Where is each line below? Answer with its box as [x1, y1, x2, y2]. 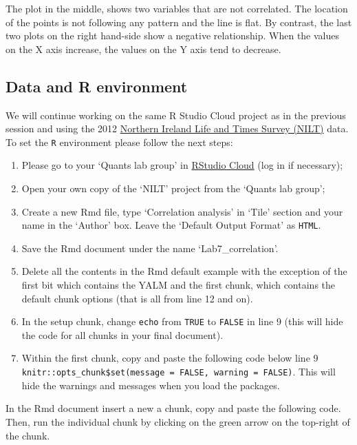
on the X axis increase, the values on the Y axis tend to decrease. [6, 41, 281, 56]
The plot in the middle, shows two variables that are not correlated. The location [6, 1, 348, 15]
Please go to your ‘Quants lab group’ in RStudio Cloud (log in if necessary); [21, 158, 343, 172]
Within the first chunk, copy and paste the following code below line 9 [21, 351, 318, 365]
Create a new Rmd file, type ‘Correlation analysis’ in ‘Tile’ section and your [21, 204, 343, 218]
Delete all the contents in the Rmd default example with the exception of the [21, 264, 347, 278]
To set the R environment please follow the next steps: [6, 134, 233, 149]
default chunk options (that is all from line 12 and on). [21, 291, 253, 305]
